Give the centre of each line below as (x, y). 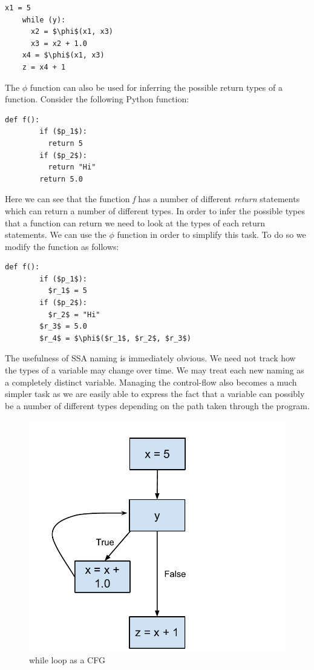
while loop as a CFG (67, 660)
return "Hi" (72, 167)
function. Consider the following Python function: (97, 99)
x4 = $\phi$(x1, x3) (63, 55)
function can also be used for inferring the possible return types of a (156, 87)
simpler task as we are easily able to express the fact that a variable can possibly (155, 394)
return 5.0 (61, 179)
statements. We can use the (56, 235)
